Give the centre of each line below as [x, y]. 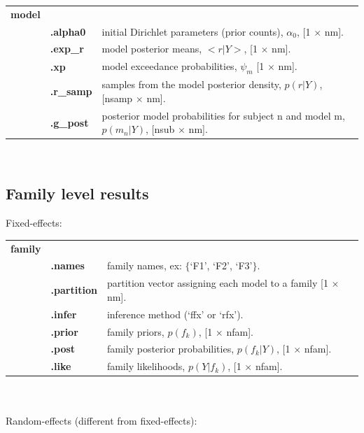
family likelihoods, [146, 366]
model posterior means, [152, 49]
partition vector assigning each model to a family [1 [217, 283]
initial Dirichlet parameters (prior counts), [192, 31]
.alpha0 [68, 31]
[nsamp [117, 98]
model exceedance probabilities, [169, 66]
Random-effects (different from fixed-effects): [101, 420]
